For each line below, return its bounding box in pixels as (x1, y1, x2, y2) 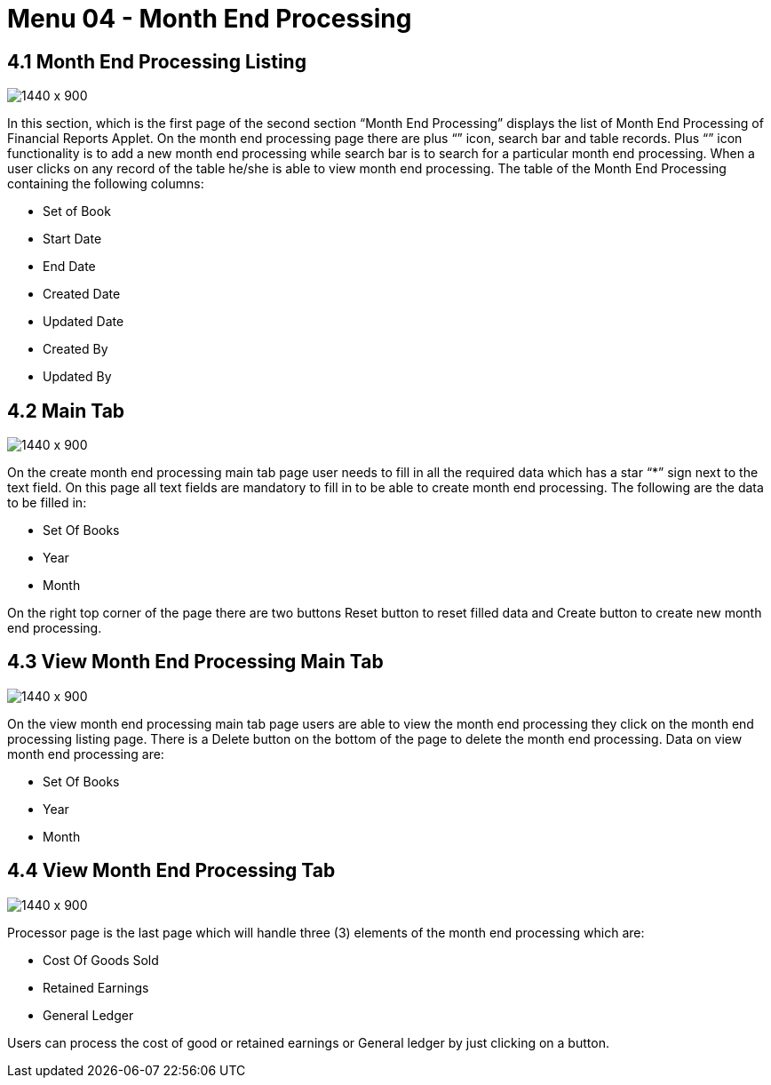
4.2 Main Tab (7, 399, 125, 422)
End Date (43, 259, 96, 275)
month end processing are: (7, 746, 164, 762)
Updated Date (43, 314, 124, 330)
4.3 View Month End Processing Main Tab (7, 650, 384, 674)
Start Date (43, 231, 102, 247)
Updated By (43, 369, 112, 385)
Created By (43, 341, 108, 357)
